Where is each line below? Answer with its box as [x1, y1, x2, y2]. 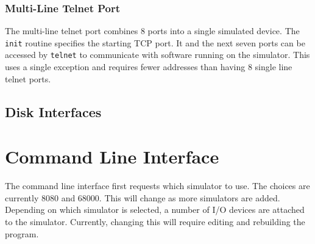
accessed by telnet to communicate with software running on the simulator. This [5, 48, 310, 61]
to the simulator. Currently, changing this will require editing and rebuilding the [5, 215, 305, 228]
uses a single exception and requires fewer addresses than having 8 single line [5, 60, 292, 73]
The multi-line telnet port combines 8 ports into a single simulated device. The [5, 24, 300, 37]
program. [5, 227, 39, 240]
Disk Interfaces [5, 102, 102, 121]
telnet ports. [5, 72, 51, 85]
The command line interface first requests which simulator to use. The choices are [5, 179, 310, 192]
